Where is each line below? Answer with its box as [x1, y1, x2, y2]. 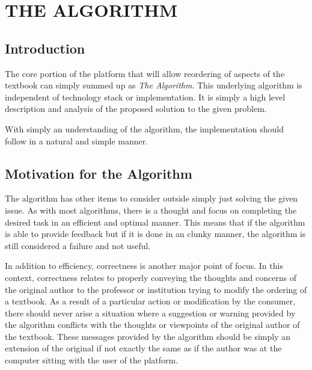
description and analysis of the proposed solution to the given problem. [5, 102, 267, 115]
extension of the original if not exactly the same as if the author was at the [5, 342, 282, 354]
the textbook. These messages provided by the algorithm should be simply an [5, 330, 290, 342]
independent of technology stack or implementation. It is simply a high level [5, 90, 286, 103]
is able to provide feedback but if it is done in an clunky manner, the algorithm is [5, 227, 306, 240]
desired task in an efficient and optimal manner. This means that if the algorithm [5, 215, 305, 228]
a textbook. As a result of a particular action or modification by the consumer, [5, 295, 296, 307]
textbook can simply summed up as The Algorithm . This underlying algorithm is [5, 79, 302, 91]
